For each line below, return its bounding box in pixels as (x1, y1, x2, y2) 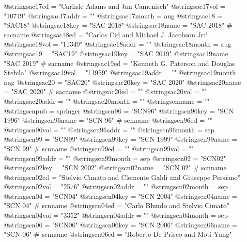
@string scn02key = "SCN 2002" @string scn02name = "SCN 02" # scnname (4, 162, 227, 173)
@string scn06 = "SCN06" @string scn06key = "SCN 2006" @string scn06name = (4, 219, 237, 229)
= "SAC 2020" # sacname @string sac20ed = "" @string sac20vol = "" (4, 86, 207, 97)
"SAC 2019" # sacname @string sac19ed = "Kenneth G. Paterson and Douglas (4, 58, 235, 68)
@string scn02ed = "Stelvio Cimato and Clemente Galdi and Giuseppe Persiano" (4, 172, 241, 182)
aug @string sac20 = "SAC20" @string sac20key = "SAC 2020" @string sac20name (4, 77, 241, 87)
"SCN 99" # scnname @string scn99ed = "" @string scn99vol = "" (4, 143, 194, 153)
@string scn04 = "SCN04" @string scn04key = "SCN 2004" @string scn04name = (4, 191, 237, 201)
